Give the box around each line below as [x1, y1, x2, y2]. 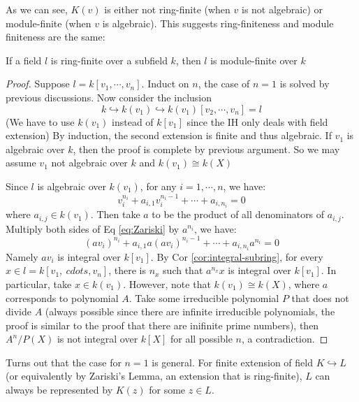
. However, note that [123, 276, 211, 291]
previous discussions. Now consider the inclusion [6, 89, 212, 104]
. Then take [90, 207, 140, 222]
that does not [291, 290, 349, 305]
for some [149, 382, 186, 397]
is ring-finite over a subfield [50, 52, 168, 67]
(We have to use [6, 114, 75, 129]
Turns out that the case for [6, 354, 122, 369]
